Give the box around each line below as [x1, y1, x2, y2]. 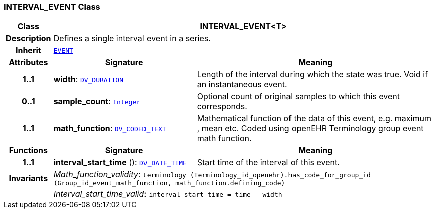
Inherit [15, 45, 41, 56]
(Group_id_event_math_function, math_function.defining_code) [53, 179, 285, 187]
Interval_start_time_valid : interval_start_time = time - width [53, 189, 282, 199]
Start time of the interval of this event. [197, 157, 340, 168]
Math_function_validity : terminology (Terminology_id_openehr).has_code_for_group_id [53, 169, 371, 180]
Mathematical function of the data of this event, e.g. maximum [197, 113, 431, 124]
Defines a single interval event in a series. [53, 33, 211, 44]
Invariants [9, 173, 48, 183]
